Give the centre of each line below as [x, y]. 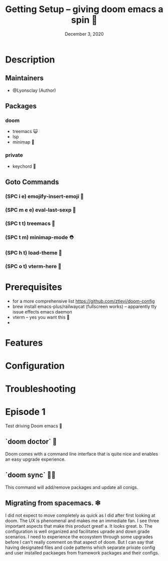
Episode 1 [26, 412]
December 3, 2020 [84, 34]
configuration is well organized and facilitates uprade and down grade [77, 531]
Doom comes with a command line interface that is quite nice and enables [82, 454]
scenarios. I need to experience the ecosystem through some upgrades [79, 537]
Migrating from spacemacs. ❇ [53, 503]
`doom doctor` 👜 [31, 442]
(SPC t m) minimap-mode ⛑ [40, 237]
